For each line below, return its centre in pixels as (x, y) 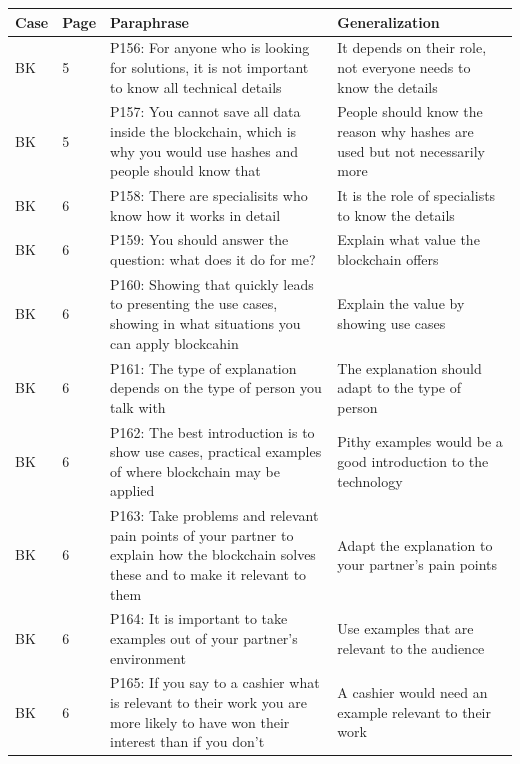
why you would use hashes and (204, 150)
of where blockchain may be (195, 470)
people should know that (185, 170)
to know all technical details (196, 86)
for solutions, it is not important (209, 66)
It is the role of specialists (416, 195)
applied (132, 490)
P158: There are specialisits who (209, 195)
